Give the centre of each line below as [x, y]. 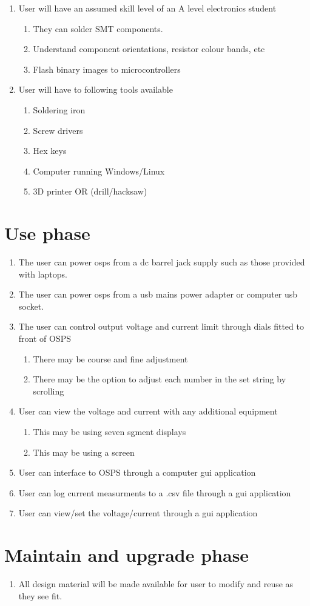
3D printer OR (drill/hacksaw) [90, 191]
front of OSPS [45, 338]
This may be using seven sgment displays [110, 431]
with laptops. [43, 274]
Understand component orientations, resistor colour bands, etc [149, 49]
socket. [31, 306]
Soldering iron [59, 109]
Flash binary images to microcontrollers [107, 69]
